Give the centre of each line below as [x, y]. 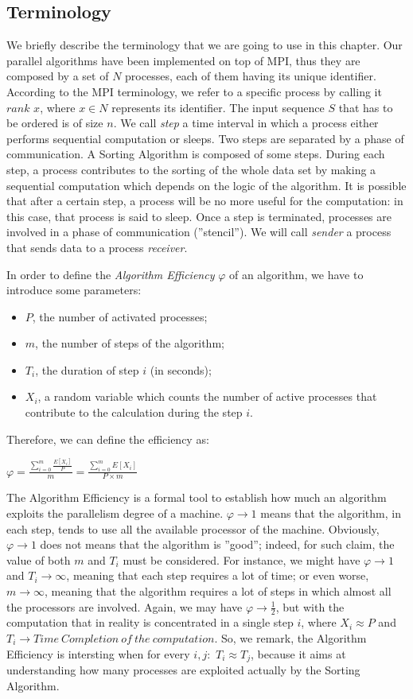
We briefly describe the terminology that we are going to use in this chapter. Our [205, 45]
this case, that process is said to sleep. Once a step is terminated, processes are [199, 216]
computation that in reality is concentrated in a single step [150, 622]
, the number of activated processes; [120, 316]
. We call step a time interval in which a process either [246, 123]
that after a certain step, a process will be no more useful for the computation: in [205, 201]
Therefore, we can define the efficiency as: [108, 439]
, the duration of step [87, 369]
